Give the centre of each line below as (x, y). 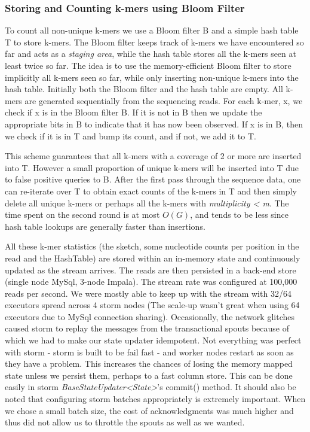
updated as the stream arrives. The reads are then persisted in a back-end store (151, 270)
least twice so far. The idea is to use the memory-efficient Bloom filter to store (148, 65)
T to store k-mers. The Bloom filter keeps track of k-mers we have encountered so (154, 42)
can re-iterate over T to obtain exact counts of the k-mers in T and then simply (151, 191)
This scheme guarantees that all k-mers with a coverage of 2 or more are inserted (153, 156)
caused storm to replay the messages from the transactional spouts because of (147, 328)
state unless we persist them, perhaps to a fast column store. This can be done (149, 375)
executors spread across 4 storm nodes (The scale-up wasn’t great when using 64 (152, 305)
